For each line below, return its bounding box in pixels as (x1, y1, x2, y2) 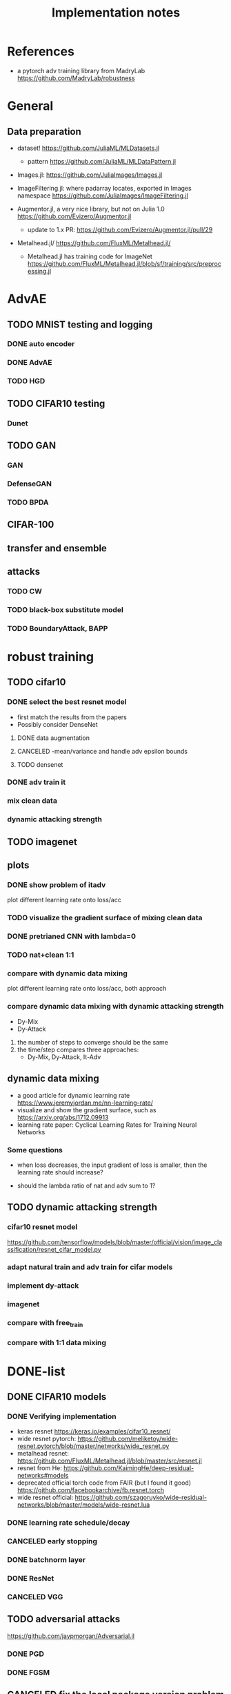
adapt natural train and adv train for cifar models (7, 1262, 173, 1272)
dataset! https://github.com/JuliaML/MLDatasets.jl (17, 144, 160, 152)
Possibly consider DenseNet (17, 720, 98, 728)
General (7, 98, 54, 114)
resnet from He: (17, 1464, 62, 1472)
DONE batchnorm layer (7, 1555, 86, 1565)
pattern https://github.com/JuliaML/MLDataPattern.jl (27, 157, 177, 165)
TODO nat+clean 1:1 (7, 950, 74, 960)
